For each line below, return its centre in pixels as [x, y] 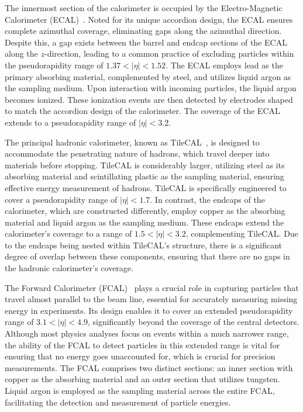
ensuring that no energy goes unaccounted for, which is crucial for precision [140, 356]
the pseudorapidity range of [54, 65]
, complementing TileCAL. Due [242, 233]
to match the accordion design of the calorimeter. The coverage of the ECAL [142, 111]
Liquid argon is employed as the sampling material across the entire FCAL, [140, 390]
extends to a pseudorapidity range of [70, 122]
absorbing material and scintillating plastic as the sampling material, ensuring [144, 176]
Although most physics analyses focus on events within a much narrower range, [147, 333]
